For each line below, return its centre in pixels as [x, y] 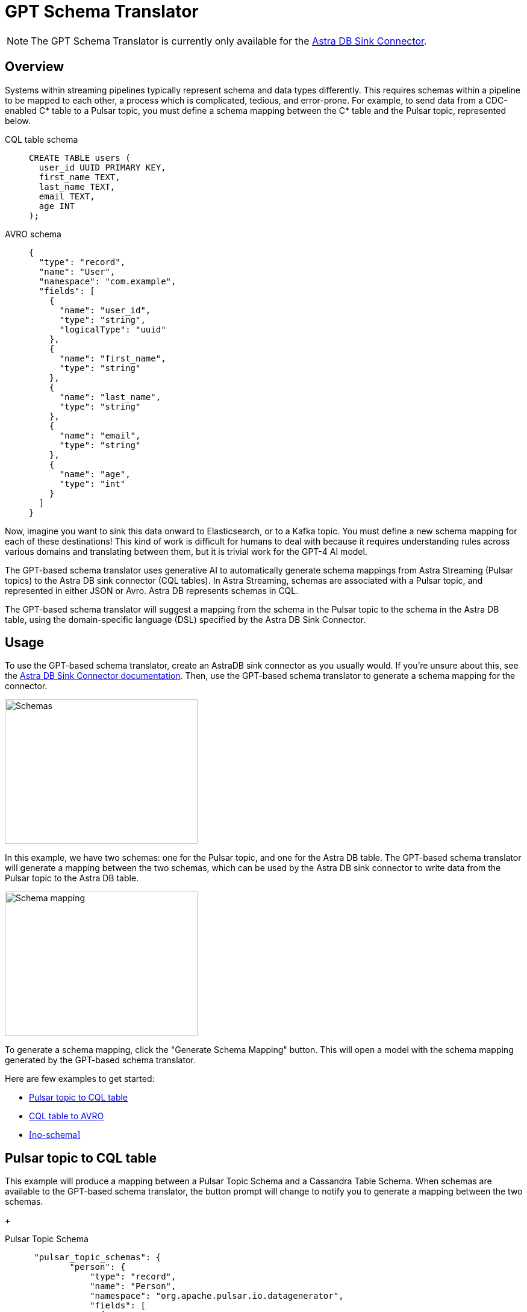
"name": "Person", [133, 1286]
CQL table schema [42, 139]
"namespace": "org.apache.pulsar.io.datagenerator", [217, 1296]
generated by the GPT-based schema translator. [100, 1060]
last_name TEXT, [77, 186]
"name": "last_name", [110, 397]
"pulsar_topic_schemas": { [98, 1257]
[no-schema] [55, 1135]
